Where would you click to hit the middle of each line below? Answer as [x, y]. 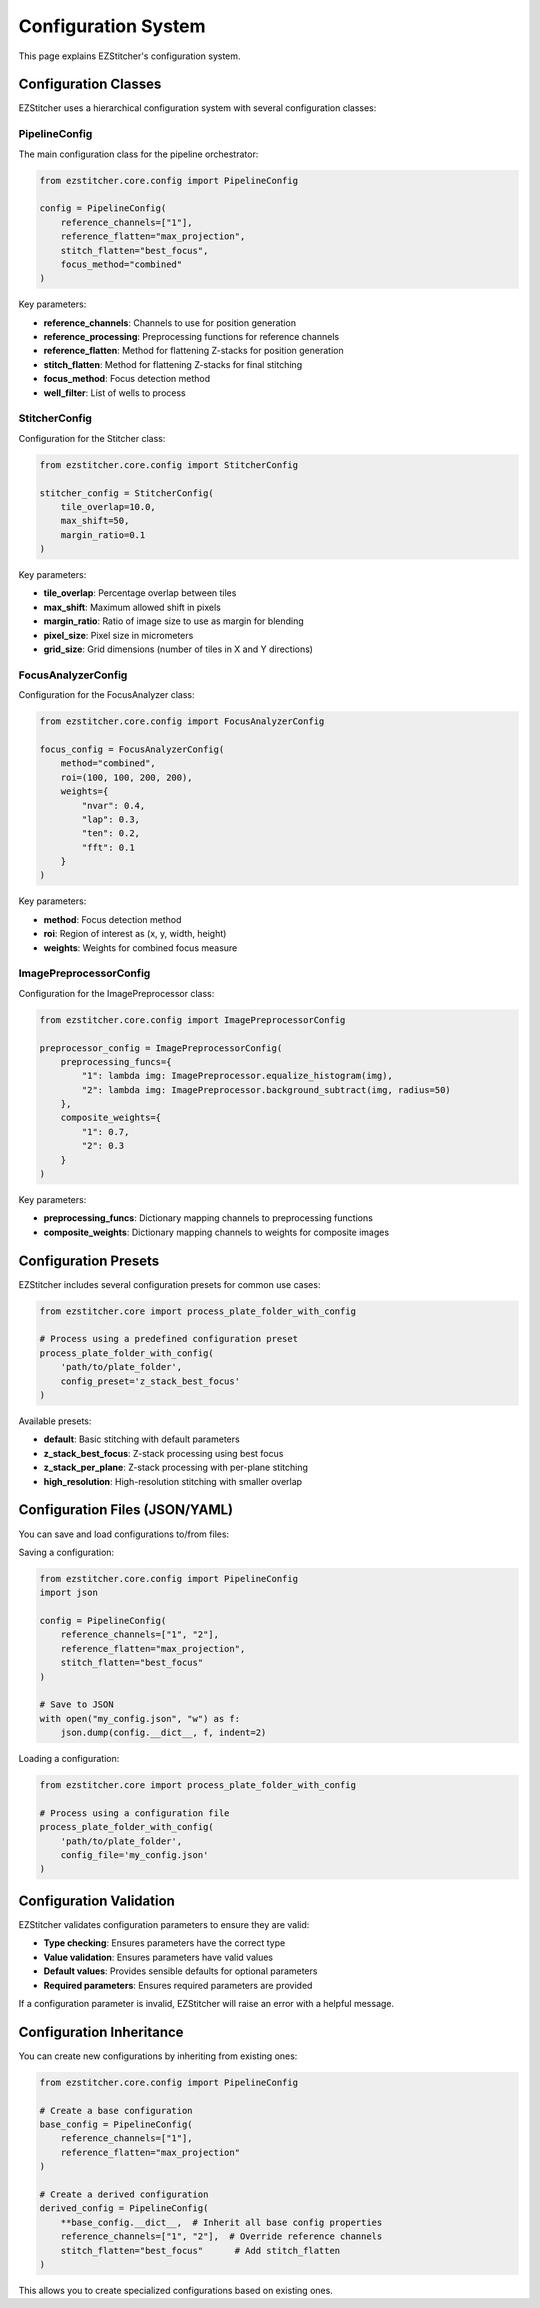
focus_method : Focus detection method [127, 379]
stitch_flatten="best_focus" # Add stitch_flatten [200, 2250]
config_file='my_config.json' [134, 1855]
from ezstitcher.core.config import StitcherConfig [169, 464]
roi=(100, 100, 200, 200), [127, 777]
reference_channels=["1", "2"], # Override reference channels [221, 2236]
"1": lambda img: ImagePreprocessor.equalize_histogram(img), [237, 1076]
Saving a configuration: [66, 1552]
